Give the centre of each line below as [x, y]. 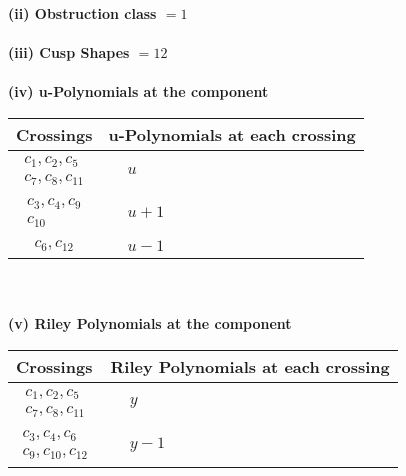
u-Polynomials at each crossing [232, 134]
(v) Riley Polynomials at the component [150, 323]
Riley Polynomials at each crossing [250, 367]
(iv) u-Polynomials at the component [138, 91]
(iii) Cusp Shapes [69, 52]
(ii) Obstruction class [82, 13]
